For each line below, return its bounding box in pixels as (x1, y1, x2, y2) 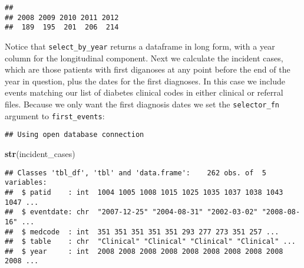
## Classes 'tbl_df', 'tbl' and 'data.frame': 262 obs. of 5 (5, 168, 266, 177)
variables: (5, 178, 47, 187)
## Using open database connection (5, 130, 144, 139)
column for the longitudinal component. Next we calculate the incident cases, (5, 51, 283, 64)
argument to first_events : (5, 109, 105, 122)
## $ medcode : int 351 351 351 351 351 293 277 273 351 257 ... (5, 227, 279, 236)
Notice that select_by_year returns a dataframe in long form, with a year (5, 40, 275, 52)
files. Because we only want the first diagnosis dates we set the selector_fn (5, 98, 279, 110)
